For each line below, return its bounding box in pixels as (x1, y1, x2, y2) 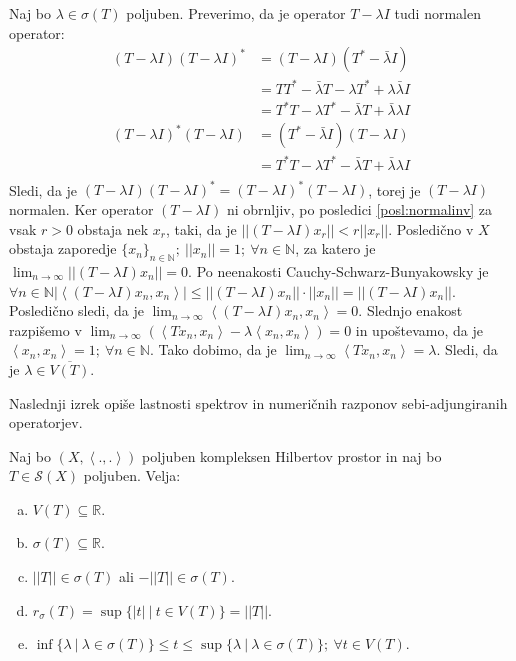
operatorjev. (9, 412, 83, 433)
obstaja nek (77, 218, 149, 239)
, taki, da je (165, 218, 237, 239)
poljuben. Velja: (83, 465, 181, 486)
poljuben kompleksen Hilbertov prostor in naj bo (142, 445, 442, 466)
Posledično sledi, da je (9, 300, 144, 321)
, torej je (368, 179, 421, 200)
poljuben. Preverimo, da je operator (126, 3, 346, 23)
